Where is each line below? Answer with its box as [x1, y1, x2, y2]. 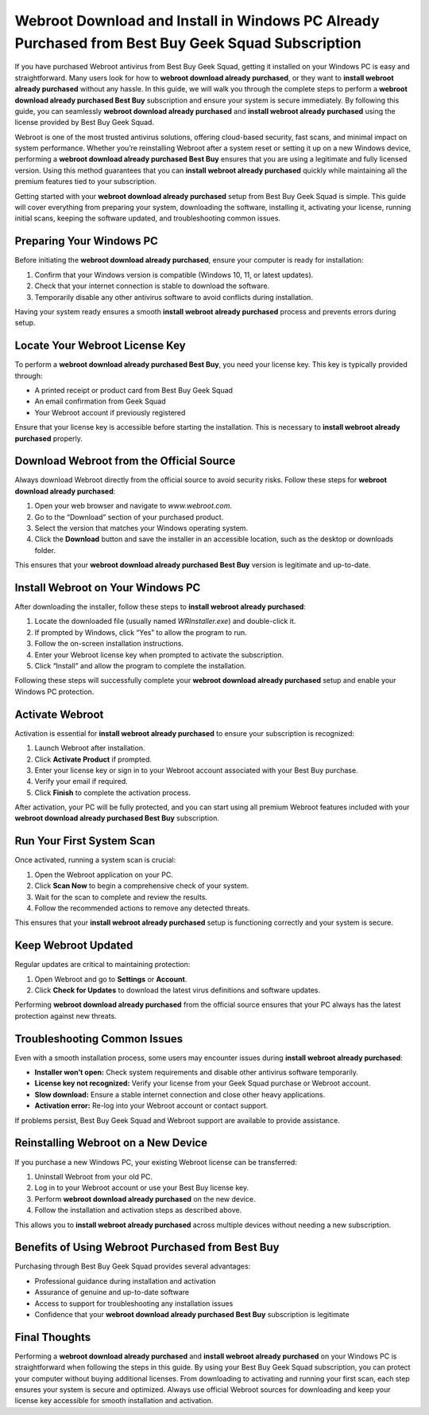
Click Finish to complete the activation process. [34, 788, 191, 797]
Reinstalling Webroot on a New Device [14, 1136, 208, 1150]
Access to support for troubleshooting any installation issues [34, 1298, 234, 1308]
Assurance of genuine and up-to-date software [34, 1288, 190, 1297]
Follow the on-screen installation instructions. [34, 639, 184, 649]
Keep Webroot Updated [14, 939, 133, 953]
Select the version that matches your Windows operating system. [34, 524, 249, 532]
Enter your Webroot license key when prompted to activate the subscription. [34, 649, 284, 660]
